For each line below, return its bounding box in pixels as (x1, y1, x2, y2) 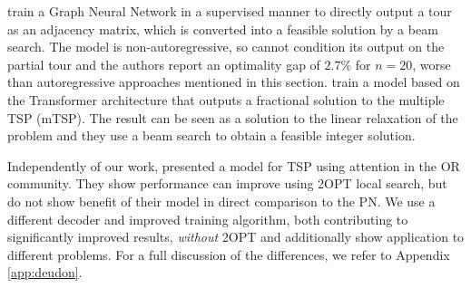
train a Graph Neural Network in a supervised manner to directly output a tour (7, 2, 452, 20)
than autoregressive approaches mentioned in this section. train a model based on (7, 72, 460, 91)
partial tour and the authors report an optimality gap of (7, 54, 320, 73)
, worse (412, 54, 451, 73)
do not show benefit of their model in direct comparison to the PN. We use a (7, 191, 436, 210)
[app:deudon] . (7, 263, 83, 282)
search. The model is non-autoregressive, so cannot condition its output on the (7, 37, 445, 56)
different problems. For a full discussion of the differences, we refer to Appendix (7, 245, 450, 264)
